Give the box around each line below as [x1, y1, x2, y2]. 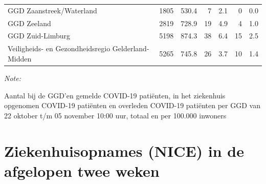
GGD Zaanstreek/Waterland [8, 5, 97, 15]
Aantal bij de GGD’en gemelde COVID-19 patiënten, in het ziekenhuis [4, 90, 226, 100]
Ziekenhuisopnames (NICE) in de [4, 140, 245, 161]
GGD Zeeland [8, 17, 51, 28]
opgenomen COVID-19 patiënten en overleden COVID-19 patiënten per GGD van [4, 100, 260, 111]
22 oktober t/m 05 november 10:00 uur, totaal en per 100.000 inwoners [4, 110, 227, 120]
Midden [8, 53, 32, 64]
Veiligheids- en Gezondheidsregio [8, 43, 110, 54]
